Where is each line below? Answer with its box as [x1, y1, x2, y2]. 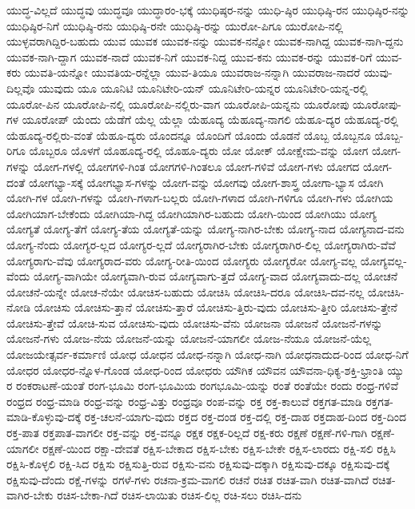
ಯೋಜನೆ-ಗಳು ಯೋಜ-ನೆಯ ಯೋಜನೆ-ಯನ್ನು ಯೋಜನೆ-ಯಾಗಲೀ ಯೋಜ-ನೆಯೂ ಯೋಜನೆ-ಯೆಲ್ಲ [6, 330, 372, 347]
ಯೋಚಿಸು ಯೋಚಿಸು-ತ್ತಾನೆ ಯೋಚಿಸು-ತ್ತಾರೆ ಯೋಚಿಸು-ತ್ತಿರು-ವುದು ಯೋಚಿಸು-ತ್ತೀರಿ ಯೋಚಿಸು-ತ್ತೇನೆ [34, 299, 397, 316]
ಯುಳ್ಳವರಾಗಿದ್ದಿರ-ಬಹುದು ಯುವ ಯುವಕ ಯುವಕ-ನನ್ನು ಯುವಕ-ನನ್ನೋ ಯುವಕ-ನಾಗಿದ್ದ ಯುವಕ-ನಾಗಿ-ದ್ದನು [6, 33, 404, 50]
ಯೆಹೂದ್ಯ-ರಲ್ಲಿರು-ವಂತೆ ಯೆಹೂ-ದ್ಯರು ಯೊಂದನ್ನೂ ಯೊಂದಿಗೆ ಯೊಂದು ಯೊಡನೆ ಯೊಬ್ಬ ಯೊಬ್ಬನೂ [6, 126, 371, 143]
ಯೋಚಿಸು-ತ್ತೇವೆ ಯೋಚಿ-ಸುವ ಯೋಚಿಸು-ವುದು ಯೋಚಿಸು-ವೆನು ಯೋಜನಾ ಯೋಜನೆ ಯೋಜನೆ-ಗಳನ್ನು [6, 314, 383, 331]
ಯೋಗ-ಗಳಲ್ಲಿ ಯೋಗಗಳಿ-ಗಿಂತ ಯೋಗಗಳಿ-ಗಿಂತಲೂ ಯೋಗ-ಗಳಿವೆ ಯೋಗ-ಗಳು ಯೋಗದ [33, 157, 360, 174]
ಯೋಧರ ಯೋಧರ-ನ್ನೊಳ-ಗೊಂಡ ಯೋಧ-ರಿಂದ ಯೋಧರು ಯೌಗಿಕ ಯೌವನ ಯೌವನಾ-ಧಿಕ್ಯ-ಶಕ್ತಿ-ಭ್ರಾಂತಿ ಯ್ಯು [6, 361, 405, 378]
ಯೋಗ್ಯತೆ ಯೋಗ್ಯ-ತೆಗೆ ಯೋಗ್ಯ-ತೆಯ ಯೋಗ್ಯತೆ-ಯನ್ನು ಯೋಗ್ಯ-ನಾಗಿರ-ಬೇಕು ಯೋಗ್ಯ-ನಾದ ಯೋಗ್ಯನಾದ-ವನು [6, 221, 405, 237]
